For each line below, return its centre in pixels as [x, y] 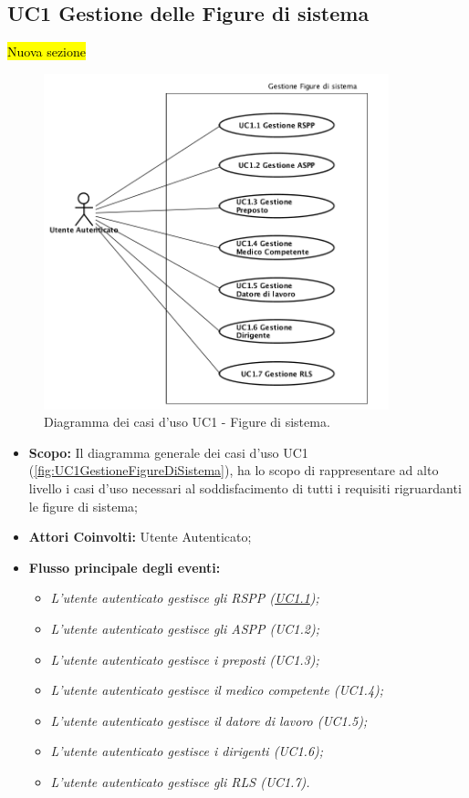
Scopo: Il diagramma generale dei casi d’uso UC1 [168, 452]
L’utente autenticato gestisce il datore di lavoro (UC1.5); [209, 720]
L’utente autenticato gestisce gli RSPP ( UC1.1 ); [185, 598]
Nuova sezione [47, 52]
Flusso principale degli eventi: [125, 567]
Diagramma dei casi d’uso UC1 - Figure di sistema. [187, 422]
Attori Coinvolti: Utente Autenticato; [140, 537]
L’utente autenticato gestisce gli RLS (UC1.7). [180, 781]
